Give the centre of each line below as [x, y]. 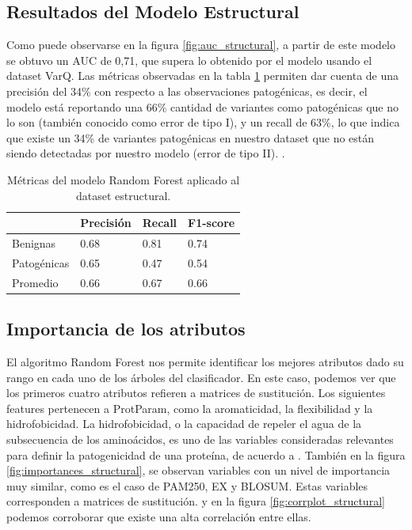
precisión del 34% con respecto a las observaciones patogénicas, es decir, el [187, 91]
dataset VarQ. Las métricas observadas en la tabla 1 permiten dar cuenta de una [203, 76]
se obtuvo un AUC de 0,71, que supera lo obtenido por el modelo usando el [189, 60]
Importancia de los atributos [126, 329]
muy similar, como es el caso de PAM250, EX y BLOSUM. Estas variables [187, 485]
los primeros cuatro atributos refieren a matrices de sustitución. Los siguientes [196, 393]
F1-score [212, 223]
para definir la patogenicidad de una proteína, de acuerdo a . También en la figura [206, 454]
